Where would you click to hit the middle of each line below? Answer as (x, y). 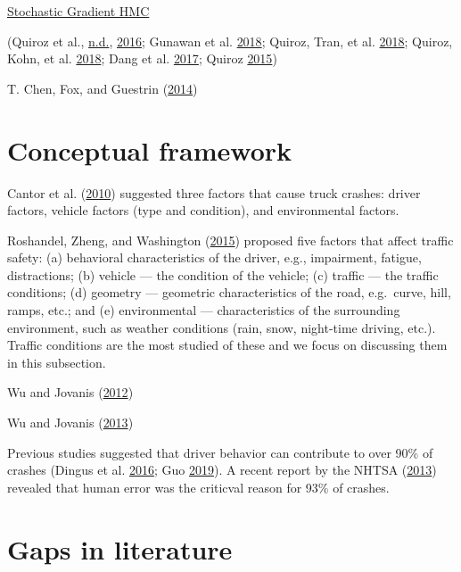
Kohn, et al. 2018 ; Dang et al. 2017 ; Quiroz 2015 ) (142, 58)
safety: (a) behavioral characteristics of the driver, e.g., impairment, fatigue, (214, 257)
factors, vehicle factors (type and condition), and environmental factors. (203, 210)
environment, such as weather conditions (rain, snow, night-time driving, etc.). (222, 327)
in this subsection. (57, 362)
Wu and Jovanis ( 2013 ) (70, 423)
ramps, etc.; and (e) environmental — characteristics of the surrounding (204, 310)
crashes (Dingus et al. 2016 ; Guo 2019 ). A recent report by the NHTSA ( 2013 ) (222, 470)
